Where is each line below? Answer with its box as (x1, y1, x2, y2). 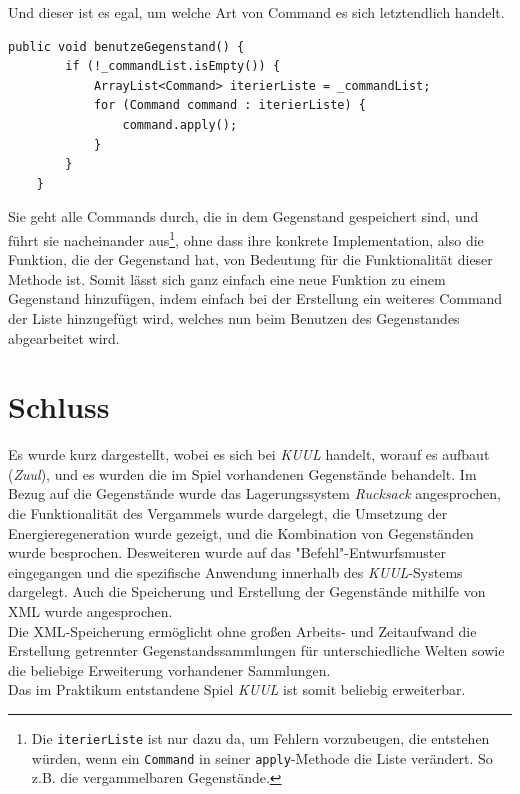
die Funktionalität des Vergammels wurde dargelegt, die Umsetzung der (8, 503, 448, 524)
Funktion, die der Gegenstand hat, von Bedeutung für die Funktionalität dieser (8, 249, 493, 270)
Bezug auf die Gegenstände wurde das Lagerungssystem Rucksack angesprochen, (8, 483, 501, 504)
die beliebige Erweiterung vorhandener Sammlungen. (8, 659, 331, 680)
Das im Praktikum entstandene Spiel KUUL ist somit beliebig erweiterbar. (8, 679, 466, 700)
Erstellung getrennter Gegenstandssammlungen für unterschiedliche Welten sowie (8, 640, 505, 661)
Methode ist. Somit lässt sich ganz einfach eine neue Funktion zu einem (8, 268, 446, 289)
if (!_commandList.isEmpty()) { (65, 59, 281, 74)
